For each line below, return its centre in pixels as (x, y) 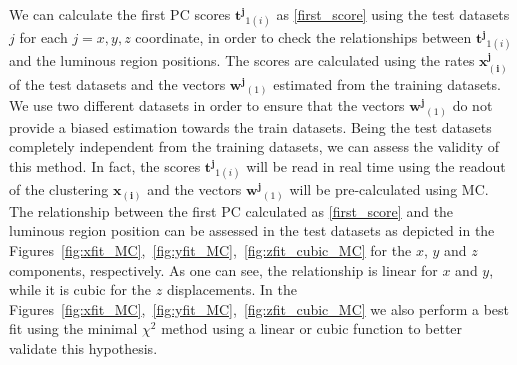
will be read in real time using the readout (376, 166)
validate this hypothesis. (83, 347)
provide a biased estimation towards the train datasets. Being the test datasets (250, 126)
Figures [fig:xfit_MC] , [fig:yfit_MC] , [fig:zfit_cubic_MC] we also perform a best (259, 308)
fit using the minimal (73, 328)
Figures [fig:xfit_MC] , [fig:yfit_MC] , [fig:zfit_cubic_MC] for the (210, 249)
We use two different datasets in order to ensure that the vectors (207, 105)
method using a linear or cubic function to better (312, 328)
